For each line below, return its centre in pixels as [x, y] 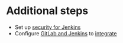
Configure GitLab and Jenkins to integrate [66, 33]
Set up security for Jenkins [48, 27]
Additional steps [47, 11]
